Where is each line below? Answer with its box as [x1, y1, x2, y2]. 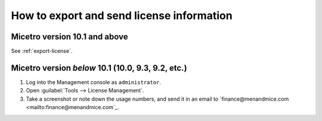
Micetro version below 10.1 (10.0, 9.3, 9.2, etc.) [11, 63, 187, 73]
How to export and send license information [11, 9, 233, 22]
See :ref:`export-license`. [11, 48, 73, 55]
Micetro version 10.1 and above [11, 32, 128, 42]
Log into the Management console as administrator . [26, 78, 161, 86]
